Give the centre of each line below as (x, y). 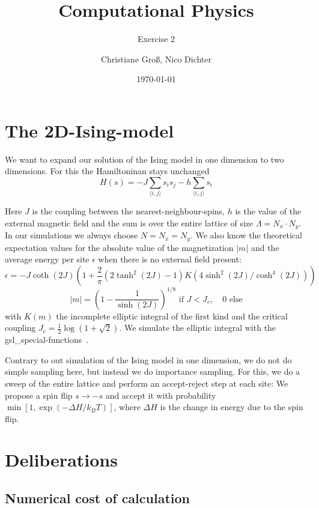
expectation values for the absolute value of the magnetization (119, 247)
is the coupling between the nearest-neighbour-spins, (128, 211)
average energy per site (47, 259)
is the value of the (268, 211)
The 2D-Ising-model (90, 130)
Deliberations (61, 460)
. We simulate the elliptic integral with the (198, 328)
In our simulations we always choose (71, 235)
